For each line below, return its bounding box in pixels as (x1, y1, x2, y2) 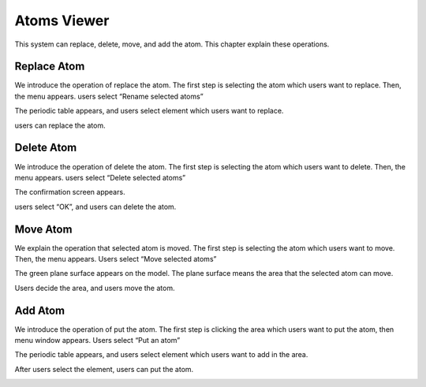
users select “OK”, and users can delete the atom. (14, 202, 177, 211)
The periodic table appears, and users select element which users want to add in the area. (14, 350, 308, 359)
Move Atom (14, 222, 73, 236)
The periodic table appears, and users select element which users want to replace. (14, 106, 284, 116)
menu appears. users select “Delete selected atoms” (14, 173, 186, 182)
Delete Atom (14, 141, 77, 154)
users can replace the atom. (14, 121, 106, 130)
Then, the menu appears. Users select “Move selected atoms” (14, 255, 217, 263)
